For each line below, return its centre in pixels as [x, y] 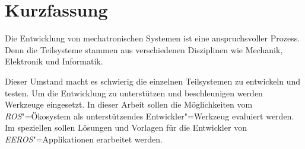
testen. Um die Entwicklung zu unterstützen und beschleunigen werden [134, 93]
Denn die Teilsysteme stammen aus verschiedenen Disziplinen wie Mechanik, [144, 49]
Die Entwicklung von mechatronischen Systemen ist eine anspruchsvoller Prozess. [152, 38]
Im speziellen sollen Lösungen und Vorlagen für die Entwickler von [126, 127]
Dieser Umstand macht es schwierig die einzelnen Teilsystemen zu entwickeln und [153, 81]
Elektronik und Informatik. [54, 61]
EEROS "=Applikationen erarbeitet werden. [84, 139]
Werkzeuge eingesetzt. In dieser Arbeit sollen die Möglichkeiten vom [129, 104]
